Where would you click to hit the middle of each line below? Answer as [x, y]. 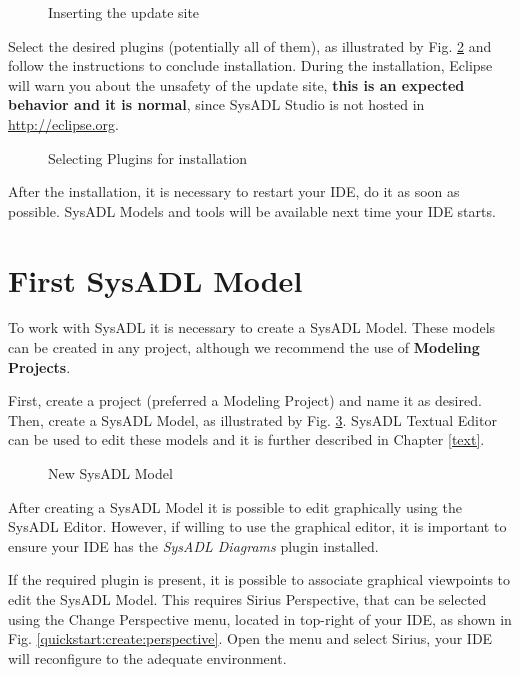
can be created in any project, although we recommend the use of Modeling [244, 347]
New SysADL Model [110, 473]
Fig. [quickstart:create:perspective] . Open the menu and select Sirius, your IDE [250, 638]
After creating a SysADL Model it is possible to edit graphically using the [235, 506]
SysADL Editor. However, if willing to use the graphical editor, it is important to [257, 526]
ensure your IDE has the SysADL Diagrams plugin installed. [193, 545]
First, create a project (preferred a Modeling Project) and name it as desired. [245, 400]
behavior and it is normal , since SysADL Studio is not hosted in [216, 104]
